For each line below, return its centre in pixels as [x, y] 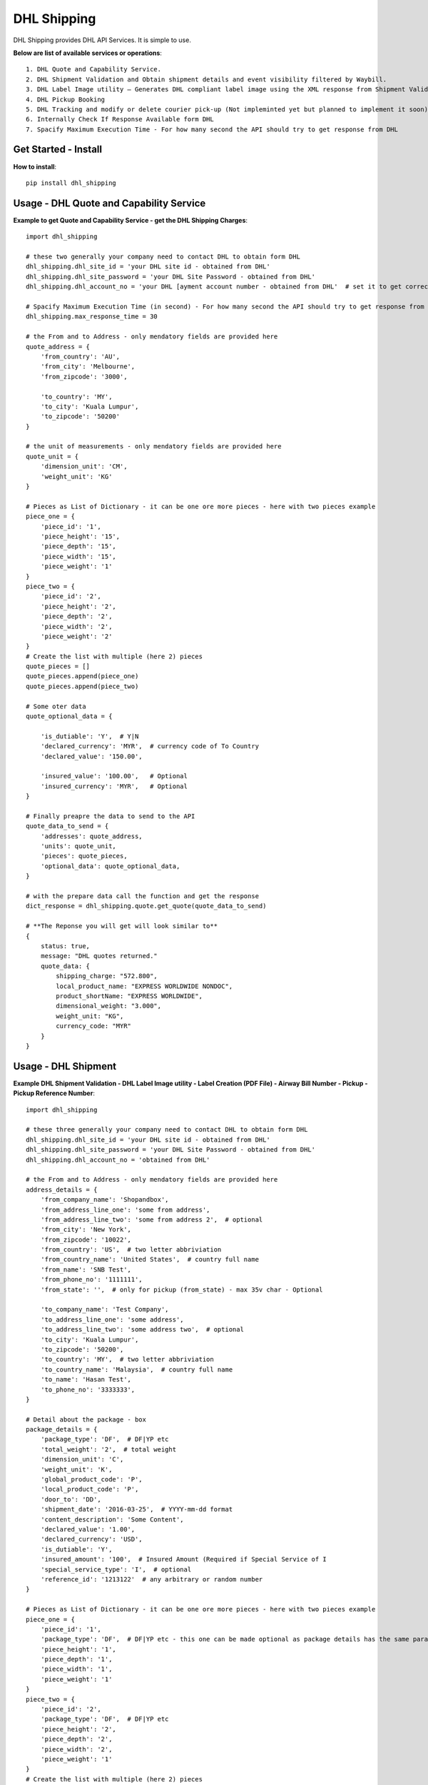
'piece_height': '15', [80, 536]
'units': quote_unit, [78, 846]
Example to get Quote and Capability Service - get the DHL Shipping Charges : [131, 220]
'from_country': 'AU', [80, 356]
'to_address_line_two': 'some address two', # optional [142, 1329]
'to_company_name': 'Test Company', [105, 1309]
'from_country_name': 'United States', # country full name [150, 1259]
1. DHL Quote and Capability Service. [94, 69]
